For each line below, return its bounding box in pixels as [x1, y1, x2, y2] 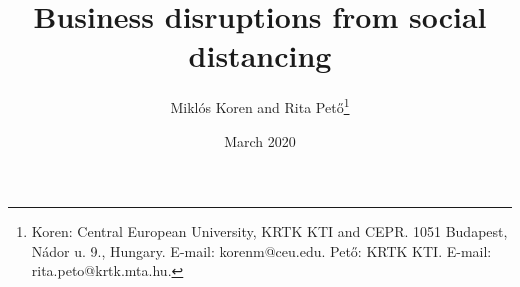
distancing [188, 35, 332, 76]
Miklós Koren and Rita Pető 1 [170, 94, 350, 117]
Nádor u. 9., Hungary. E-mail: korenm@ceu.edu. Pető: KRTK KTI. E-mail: [31, 240, 492, 261]
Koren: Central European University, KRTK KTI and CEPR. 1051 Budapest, [31, 221, 508, 242]
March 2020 [224, 130, 296, 151]
